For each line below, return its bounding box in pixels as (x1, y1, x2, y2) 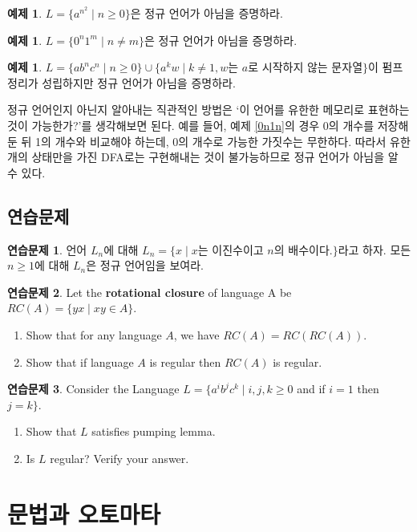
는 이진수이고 (197, 241, 264, 258)
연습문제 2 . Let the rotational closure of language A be (7, 283, 292, 300)
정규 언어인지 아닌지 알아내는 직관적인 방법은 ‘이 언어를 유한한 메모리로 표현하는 (7, 101, 410, 118)
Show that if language (26, 353, 134, 370)
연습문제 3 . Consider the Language (7, 380, 180, 397)
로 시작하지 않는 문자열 (248, 63, 363, 75)
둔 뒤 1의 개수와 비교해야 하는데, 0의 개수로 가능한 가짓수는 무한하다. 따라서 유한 (7, 132, 411, 149)
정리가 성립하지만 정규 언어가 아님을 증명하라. (7, 74, 236, 91)
